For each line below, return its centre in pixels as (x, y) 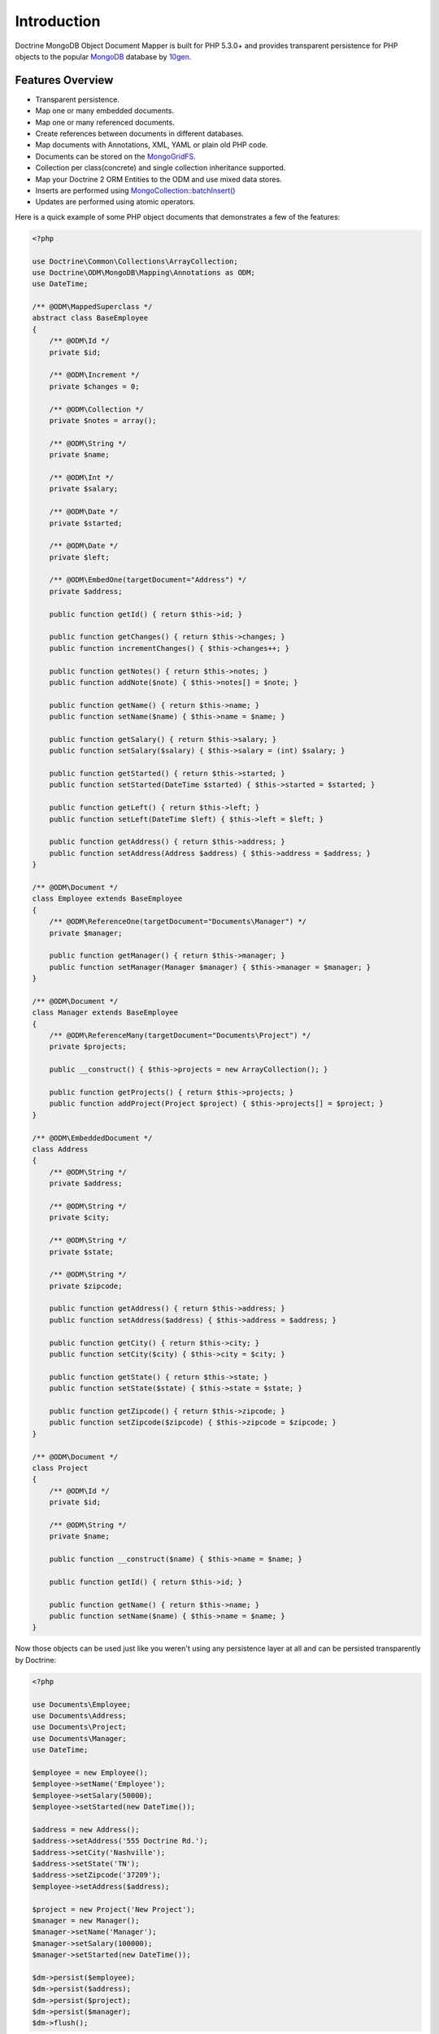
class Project (60, 1468)
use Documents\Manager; (80, 1738)
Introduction (58, 21)
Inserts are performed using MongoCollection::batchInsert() (135, 190)
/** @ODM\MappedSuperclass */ (92, 307)
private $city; (79, 1218)
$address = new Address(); (86, 1829)
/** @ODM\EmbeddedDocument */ (92, 1138)
